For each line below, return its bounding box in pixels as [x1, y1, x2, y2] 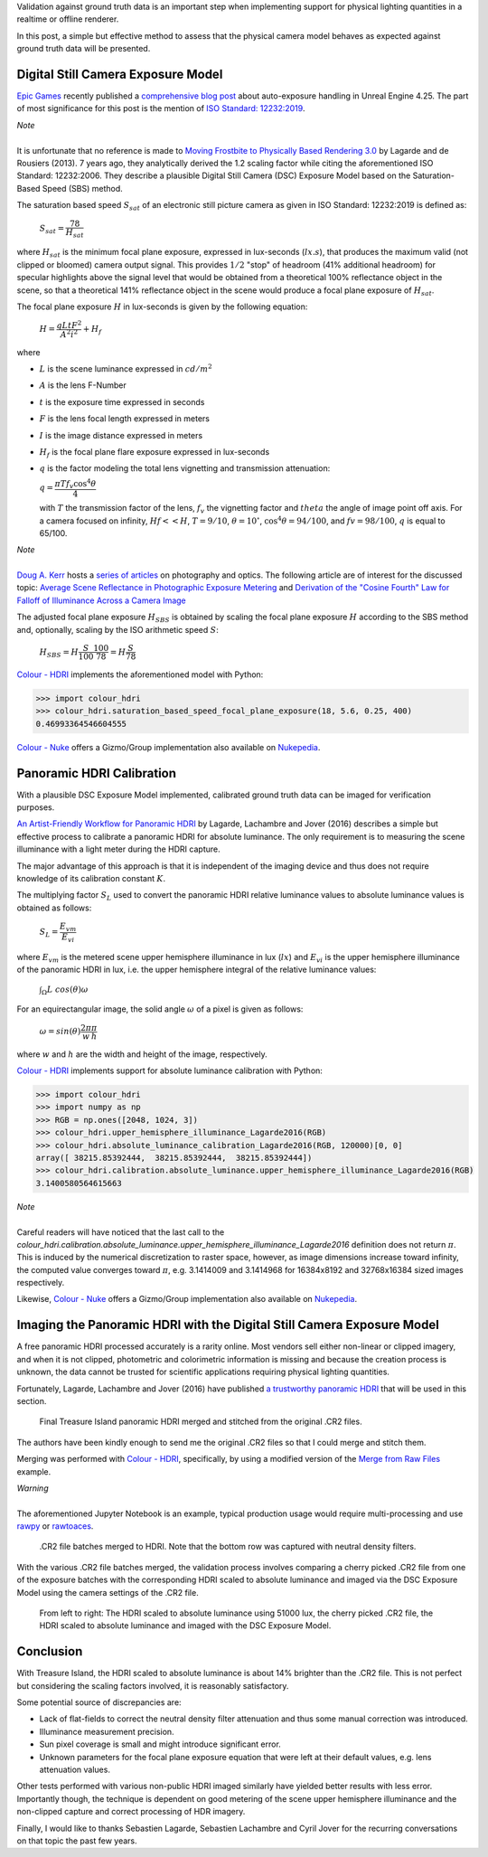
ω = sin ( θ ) [39, 1026, 81, 1037]
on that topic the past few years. [16, 1835, 137, 1846]
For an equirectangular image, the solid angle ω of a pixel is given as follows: [16, 1004, 304, 1014]
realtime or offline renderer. [16, 14, 119, 24]
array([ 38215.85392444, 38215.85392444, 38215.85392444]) [35, 1153, 313, 1163]
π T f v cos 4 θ [54, 476, 97, 491]
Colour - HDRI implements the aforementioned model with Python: [16, 669, 264, 680]
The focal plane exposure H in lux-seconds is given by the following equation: [16, 301, 308, 312]
